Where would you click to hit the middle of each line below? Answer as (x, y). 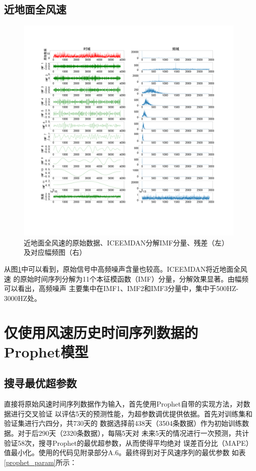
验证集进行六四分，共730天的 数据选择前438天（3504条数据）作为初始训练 (123, 423)
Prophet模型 (46, 351)
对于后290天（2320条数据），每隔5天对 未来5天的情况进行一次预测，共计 (133, 433)
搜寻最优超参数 (40, 383)
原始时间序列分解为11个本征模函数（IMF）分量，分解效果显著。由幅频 (134, 278)
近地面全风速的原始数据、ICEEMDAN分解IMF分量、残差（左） (126, 242)
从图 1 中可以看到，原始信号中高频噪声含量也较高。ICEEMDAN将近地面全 (122, 268)
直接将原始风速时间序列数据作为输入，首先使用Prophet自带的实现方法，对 (124, 404)
